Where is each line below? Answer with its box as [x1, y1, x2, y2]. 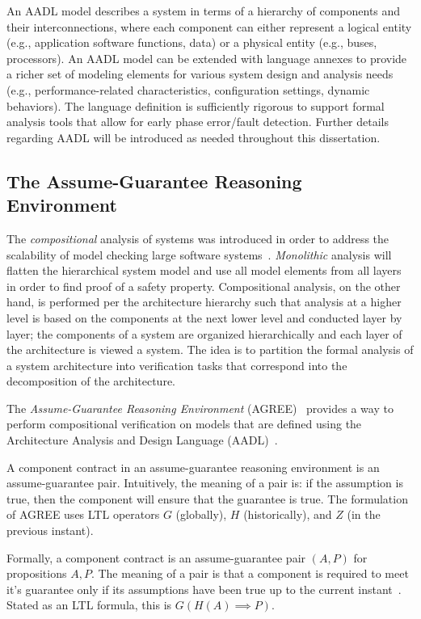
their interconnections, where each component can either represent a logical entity [6, 18, 412, 35]
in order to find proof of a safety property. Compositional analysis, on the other [6, 277, 401, 294]
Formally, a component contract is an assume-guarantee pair [6, 549, 306, 566]
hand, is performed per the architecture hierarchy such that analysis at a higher [6, 293, 402, 310]
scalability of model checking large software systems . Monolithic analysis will [6, 246, 392, 263]
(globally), [175, 506, 227, 523]
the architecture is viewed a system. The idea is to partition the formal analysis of [6, 341, 414, 358]
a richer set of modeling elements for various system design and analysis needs [6, 65, 394, 82]
